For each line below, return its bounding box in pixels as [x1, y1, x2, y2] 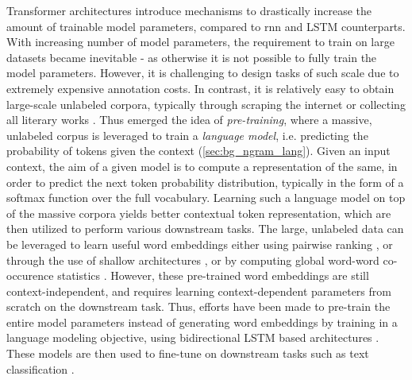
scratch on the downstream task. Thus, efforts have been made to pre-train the [6, 298, 391, 315]
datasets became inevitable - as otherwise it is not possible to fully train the [6, 48, 377, 65]
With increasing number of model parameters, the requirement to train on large [6, 33, 395, 50]
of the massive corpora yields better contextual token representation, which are [6, 204, 391, 221]
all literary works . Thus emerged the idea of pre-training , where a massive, [6, 111, 372, 128]
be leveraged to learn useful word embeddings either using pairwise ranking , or [6, 235, 393, 252]
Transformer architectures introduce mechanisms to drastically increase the [6, 2, 372, 18]
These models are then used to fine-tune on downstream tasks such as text [6, 345, 369, 362]
